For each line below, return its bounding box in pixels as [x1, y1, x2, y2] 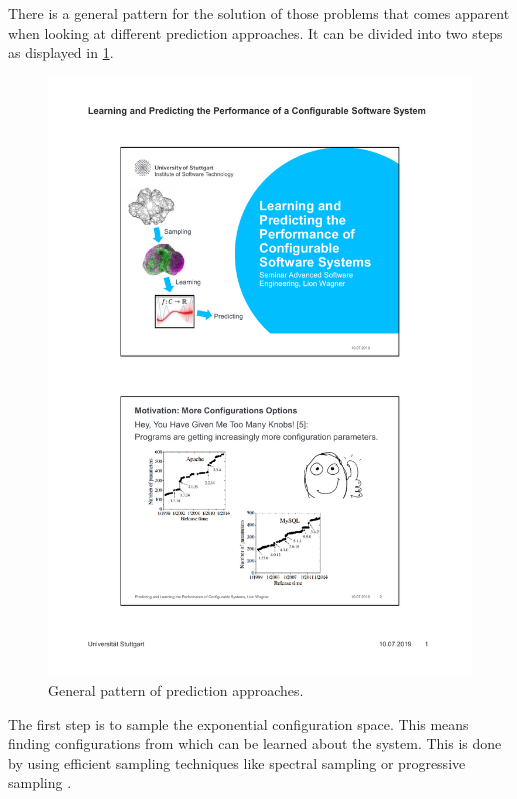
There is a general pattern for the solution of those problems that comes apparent [8, 3, 510, 23]
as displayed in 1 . [8, 42, 114, 63]
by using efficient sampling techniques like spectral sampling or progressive [8, 752, 466, 773]
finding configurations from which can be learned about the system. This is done [8, 733, 502, 754]
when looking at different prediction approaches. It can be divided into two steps [8, 22, 503, 43]
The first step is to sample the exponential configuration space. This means [8, 713, 469, 734]
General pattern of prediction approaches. [48, 680, 304, 701]
